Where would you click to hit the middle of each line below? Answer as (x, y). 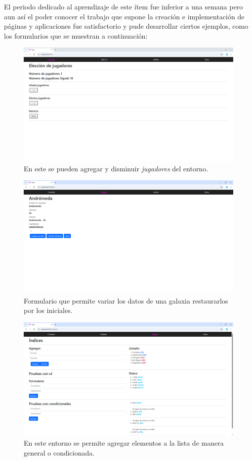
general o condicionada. (59, 452)
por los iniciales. (48, 310)
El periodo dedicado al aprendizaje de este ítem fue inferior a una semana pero (124, 6)
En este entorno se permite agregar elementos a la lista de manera (124, 442)
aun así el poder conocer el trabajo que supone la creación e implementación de (124, 16)
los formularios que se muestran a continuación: (76, 35)
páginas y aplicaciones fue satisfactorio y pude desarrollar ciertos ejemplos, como (126, 26)
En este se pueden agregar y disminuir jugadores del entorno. (116, 168)
